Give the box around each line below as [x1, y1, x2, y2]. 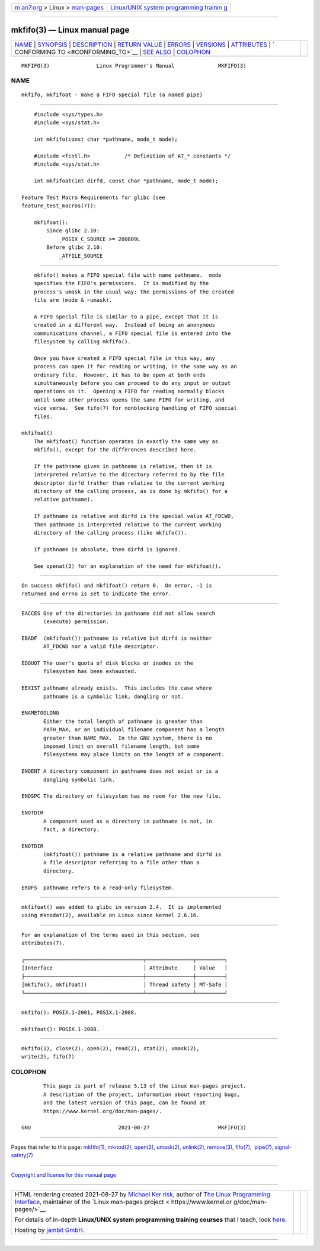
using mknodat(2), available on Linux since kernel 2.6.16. [21, 912, 200, 919]
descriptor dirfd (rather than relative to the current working [33, 479, 225, 486]
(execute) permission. [43, 618, 110, 625]
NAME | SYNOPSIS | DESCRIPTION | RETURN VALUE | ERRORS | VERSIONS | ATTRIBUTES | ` [14, 40, 275, 49]
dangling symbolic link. [43, 776, 116, 783]
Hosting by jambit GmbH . [14, 1225, 85, 1234]
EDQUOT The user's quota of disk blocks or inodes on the [21, 660, 194, 666]
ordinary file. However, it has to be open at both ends [33, 371, 206, 378]
